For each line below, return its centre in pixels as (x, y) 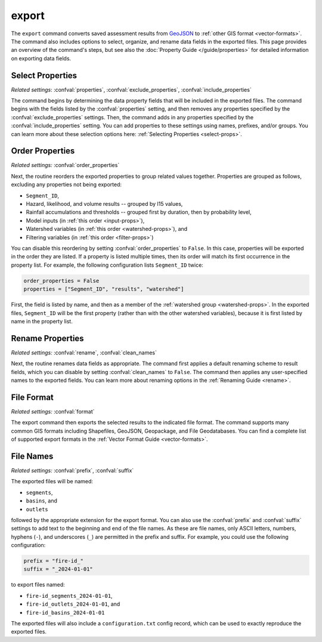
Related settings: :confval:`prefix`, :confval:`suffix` (72, 470)
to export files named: (38, 585)
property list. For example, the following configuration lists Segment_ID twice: (107, 265)
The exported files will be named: (52, 481)
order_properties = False (61, 281)
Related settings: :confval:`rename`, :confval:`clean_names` (84, 353)
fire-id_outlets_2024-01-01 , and (73, 604)
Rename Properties (47, 338)
